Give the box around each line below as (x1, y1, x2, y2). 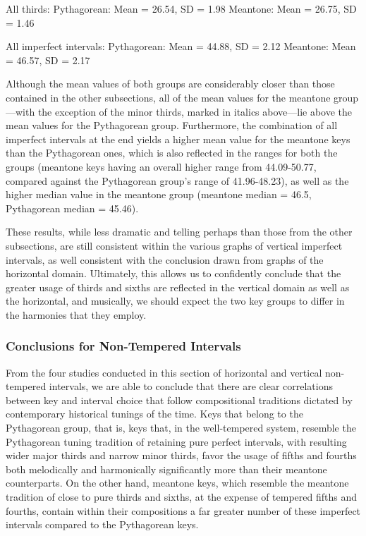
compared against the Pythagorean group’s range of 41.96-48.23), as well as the (6, 173, 349, 188)
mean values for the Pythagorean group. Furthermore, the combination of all (6, 118, 338, 133)
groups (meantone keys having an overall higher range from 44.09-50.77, (6, 159, 317, 173)
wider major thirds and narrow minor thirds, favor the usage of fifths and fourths (6, 448, 357, 463)
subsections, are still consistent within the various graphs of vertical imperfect (6, 238, 343, 252)
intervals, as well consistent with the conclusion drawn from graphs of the (6, 252, 324, 267)
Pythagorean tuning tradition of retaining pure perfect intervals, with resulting (6, 434, 347, 449)
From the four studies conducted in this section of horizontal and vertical (6, 365, 322, 379)
